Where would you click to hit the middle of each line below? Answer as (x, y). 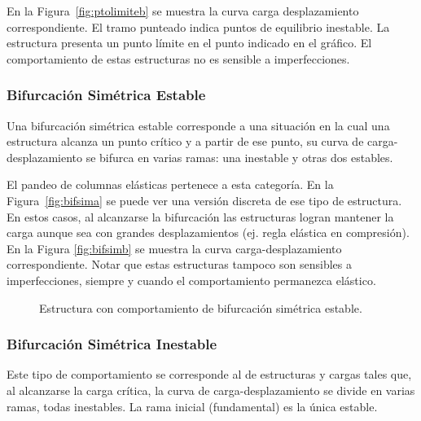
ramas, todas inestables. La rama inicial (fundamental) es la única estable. (192, 406)
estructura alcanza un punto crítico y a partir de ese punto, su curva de (185, 141)
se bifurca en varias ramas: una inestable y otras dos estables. (239, 157)
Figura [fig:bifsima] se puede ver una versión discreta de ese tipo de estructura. (204, 200)
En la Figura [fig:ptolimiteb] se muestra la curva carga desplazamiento (183, 11)
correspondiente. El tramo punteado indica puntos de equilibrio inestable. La (198, 26)
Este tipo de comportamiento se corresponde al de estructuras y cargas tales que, (209, 374)
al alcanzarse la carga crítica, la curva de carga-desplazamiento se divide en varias (211, 390)
